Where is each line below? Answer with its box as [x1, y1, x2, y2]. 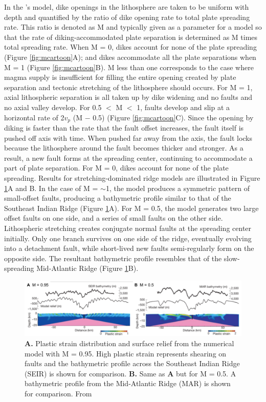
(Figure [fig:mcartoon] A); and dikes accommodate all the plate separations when [4, 51, 256, 62]
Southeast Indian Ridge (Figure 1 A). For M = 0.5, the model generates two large [4, 202, 259, 213]
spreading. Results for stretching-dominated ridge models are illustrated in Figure [4, 172, 260, 183]
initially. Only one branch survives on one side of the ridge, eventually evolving [4, 232, 252, 243]
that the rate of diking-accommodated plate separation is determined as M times [4, 31, 258, 42]
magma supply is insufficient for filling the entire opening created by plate [4, 72, 236, 82]
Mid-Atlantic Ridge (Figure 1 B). [36, 263, 139, 273]
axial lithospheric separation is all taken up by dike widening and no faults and [4, 92, 252, 102]
